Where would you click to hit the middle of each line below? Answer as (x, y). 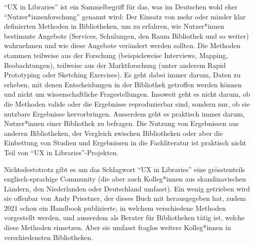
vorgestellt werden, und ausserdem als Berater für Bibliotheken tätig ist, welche (125, 217)
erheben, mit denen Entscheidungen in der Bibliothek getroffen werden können (123, 84)
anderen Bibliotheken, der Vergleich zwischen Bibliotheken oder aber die (114, 133)
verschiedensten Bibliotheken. (49, 237)
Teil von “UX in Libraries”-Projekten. (61, 152)
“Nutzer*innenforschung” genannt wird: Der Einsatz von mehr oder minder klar (125, 16)
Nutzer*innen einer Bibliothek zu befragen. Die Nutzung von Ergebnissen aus (122, 123)
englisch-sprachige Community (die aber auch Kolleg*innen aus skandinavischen (125, 179)
